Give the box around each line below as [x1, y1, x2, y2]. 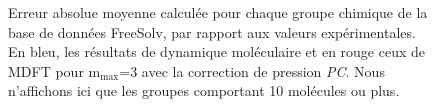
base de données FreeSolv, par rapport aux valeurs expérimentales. [8, 21, 416, 42]
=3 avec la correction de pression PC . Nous [119, 60, 385, 81]
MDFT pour [8, 60, 84, 81]
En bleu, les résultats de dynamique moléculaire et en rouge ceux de [8, 41, 426, 62]
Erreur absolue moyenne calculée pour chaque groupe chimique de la [8, 2, 428, 22]
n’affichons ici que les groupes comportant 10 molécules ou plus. [8, 80, 400, 101]
